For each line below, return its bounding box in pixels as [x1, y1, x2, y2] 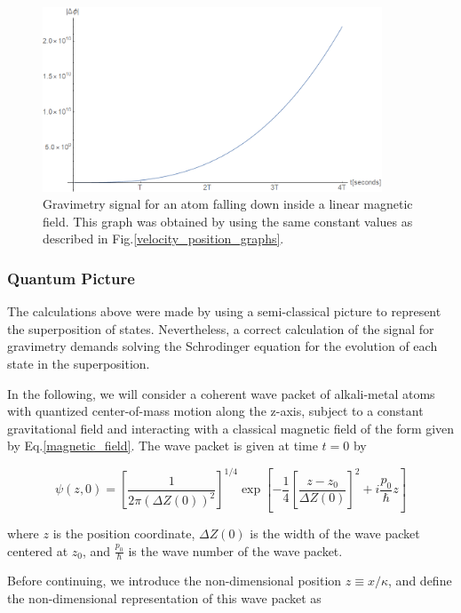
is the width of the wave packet [250, 523, 420, 542]
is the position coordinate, [52, 523, 195, 542]
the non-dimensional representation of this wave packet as [7, 588, 322, 607]
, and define [388, 571, 452, 590]
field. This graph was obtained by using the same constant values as [43, 211, 413, 230]
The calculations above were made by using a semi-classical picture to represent [7, 302, 441, 321]
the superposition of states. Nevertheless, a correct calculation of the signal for [7, 319, 434, 338]
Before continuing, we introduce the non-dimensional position [7, 571, 342, 590]
